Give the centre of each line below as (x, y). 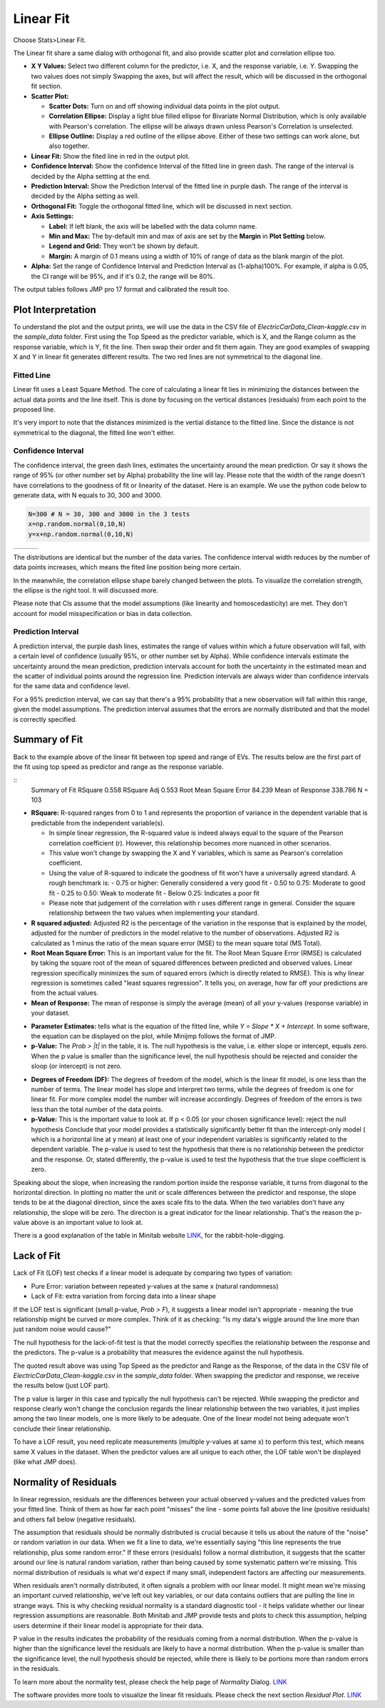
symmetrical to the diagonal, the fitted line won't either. (94, 432)
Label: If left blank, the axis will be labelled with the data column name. (153, 226)
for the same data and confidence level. (72, 686)
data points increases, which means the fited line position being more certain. (127, 567)
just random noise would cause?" (62, 1329)
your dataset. (51, 1013)
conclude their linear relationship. (62, 1429)
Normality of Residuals (65, 1482)
